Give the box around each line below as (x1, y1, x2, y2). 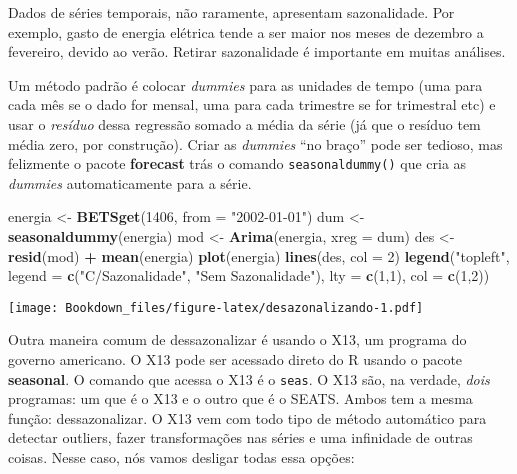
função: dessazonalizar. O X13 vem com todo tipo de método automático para (8, 407, 487, 428)
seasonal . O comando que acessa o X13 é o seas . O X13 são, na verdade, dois (8, 368, 490, 389)
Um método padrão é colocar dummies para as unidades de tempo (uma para (8, 74, 483, 95)
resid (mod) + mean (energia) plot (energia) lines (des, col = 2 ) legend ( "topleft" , (8, 245, 510, 266)
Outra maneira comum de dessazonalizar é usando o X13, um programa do (8, 329, 467, 350)
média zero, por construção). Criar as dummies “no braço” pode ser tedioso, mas (8, 133, 503, 154)
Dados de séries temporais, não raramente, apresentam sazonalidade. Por (8, 2, 455, 22)
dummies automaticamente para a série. (8, 172, 252, 193)
